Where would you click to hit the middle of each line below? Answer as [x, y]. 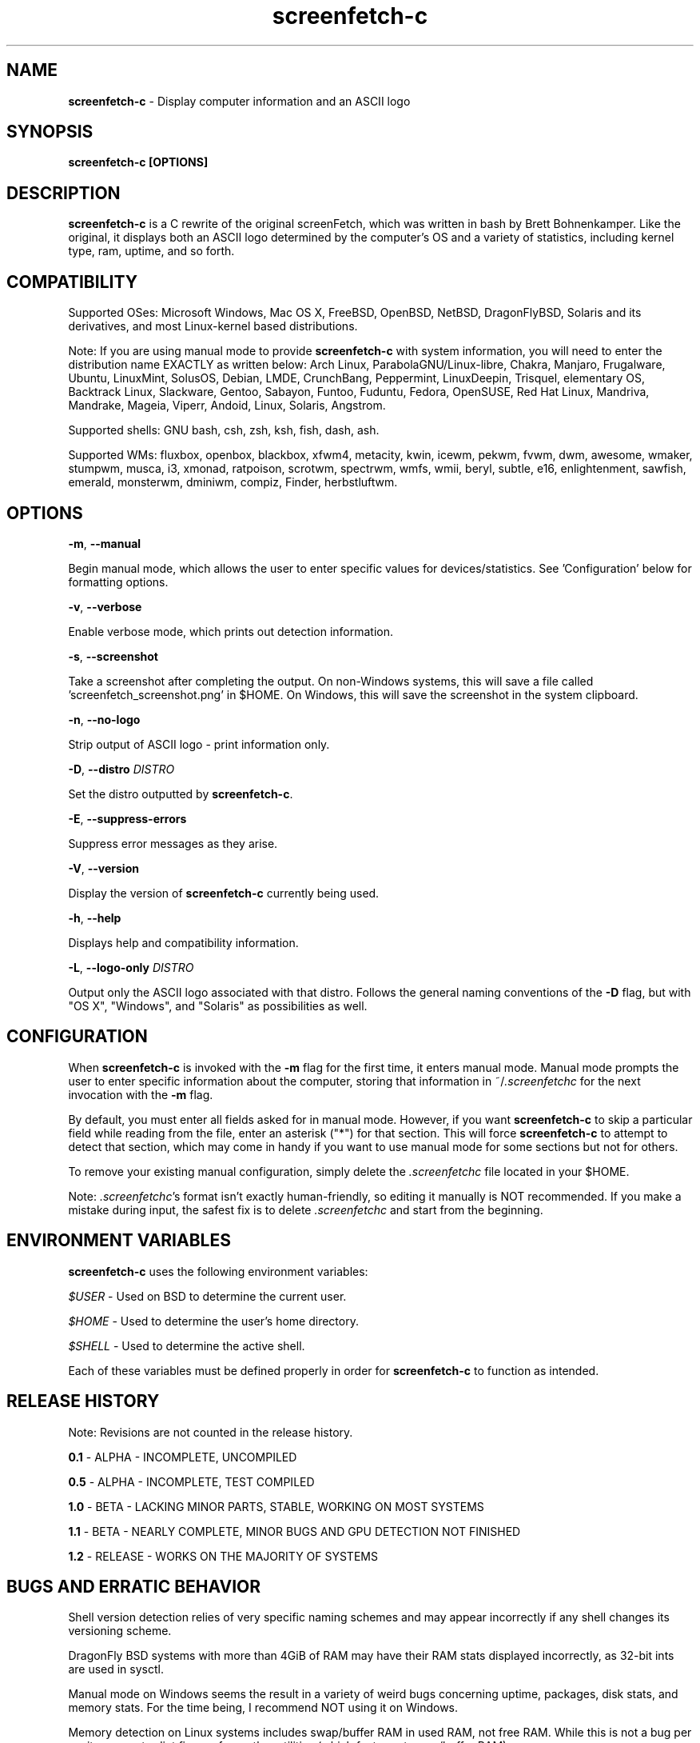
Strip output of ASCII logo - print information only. [199, 744]
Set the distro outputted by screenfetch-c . [181, 794]
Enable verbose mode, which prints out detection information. [231, 631]
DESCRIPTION [64, 193]
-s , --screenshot [113, 656]
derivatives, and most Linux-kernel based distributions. [213, 326]
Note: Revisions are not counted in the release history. [211, 1432]
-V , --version [103, 868]
